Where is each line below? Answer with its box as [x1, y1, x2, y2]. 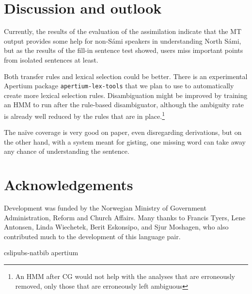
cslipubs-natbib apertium [4, 247, 79, 258]
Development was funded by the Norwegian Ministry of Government [4, 203, 206, 213]
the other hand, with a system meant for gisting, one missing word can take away [4, 136, 246, 147]
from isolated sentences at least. [4, 54, 98, 65]
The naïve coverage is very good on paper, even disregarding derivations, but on [4, 127, 242, 137]
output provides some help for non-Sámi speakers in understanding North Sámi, [4, 35, 241, 46]
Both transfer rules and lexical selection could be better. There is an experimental [4, 71, 248, 81]
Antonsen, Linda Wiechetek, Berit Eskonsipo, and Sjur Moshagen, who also [4, 222, 229, 232]
